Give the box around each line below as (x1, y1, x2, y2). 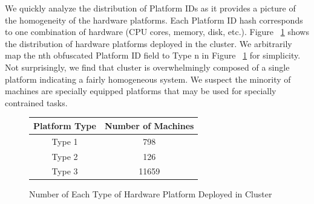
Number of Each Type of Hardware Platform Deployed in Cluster (29, 188, 272, 200)
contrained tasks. (5, 96, 68, 109)
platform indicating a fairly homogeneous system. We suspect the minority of (5, 72, 291, 85)
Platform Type (33, 119, 96, 132)
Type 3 (51, 165, 78, 177)
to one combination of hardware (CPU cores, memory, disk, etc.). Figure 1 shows (5, 25, 309, 38)
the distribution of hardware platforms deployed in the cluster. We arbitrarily (5, 37, 292, 49)
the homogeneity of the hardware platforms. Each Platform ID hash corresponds (5, 13, 303, 26)
